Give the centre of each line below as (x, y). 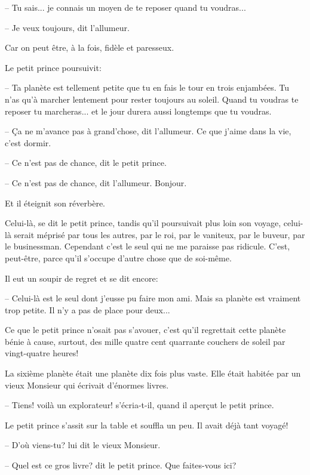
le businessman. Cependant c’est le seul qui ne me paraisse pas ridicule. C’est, (148, 246)
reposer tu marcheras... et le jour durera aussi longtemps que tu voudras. (138, 111)
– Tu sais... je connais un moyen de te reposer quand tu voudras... (125, 7)
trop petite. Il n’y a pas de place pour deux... (88, 309)
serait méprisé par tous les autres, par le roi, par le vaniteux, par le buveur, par (159, 234)
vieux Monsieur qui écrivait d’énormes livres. (87, 385)
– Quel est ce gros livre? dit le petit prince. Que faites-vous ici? (121, 465)
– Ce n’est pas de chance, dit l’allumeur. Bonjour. (96, 182)
